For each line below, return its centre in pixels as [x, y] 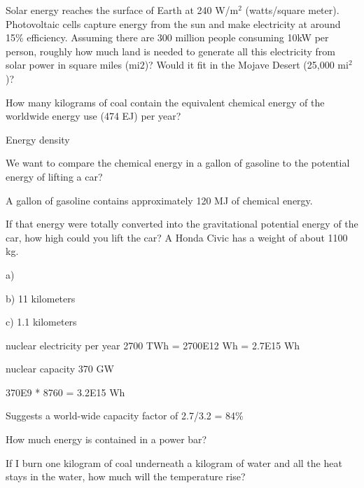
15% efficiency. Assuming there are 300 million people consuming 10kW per [167, 37]
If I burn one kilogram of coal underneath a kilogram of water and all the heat [174, 462]
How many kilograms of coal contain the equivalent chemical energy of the [165, 102]
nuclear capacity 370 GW [60, 369]
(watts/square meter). [292, 10]
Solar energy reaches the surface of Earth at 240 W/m [122, 10]
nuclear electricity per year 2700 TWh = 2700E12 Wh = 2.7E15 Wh [153, 345]
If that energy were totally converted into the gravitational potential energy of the [182, 224]
